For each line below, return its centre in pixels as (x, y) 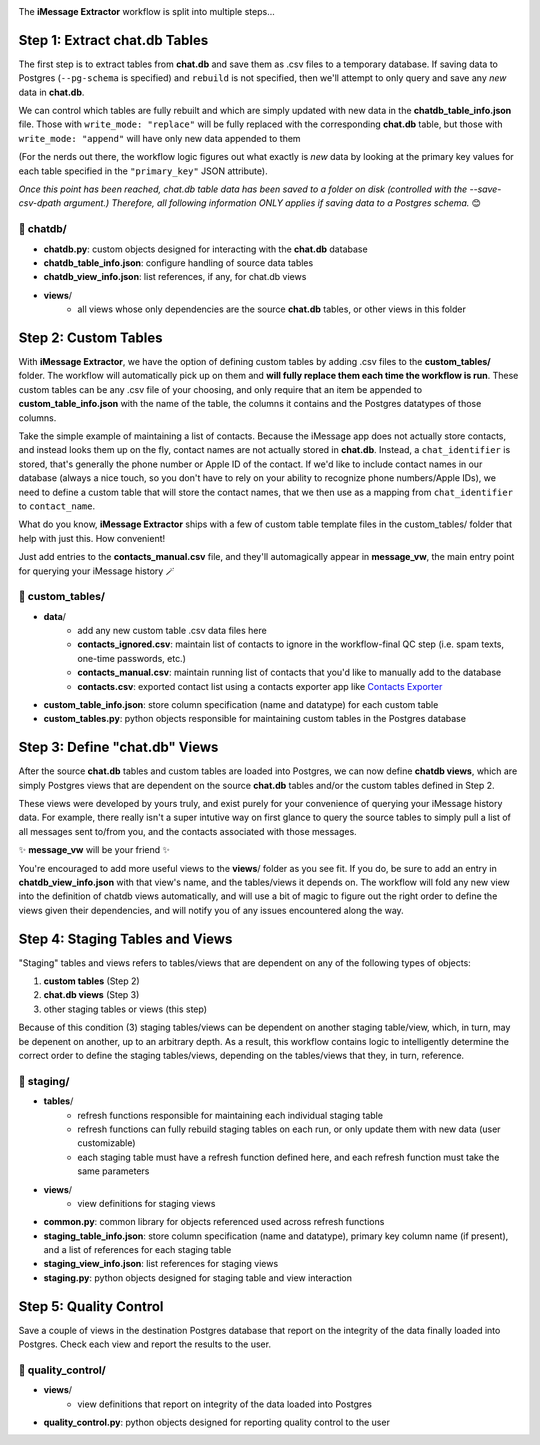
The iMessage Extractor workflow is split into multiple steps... (146, 11)
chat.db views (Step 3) (91, 995)
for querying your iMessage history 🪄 (96, 571)
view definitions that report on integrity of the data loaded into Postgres (224, 1404)
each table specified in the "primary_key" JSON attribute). (143, 171)
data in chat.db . (51, 92)
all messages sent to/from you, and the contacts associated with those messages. (187, 831)
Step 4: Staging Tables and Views (125, 938)
